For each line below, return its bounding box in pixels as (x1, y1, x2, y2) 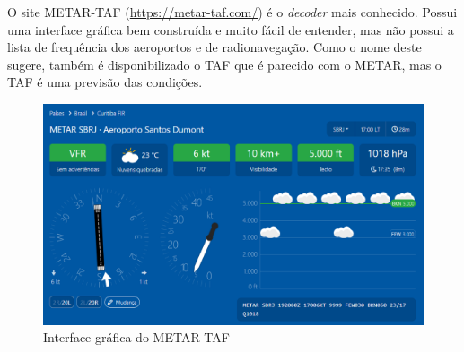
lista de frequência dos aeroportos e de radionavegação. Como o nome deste (7, 38, 422, 56)
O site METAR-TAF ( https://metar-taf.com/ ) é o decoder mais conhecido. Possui (7, 3, 458, 21)
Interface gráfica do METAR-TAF (43, 328, 230, 347)
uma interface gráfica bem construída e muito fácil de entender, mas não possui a (7, 20, 454, 39)
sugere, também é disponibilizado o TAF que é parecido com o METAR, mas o (7, 55, 442, 73)
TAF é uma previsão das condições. (7, 73, 203, 91)
